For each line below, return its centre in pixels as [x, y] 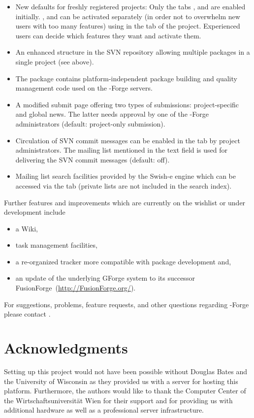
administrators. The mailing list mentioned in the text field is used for [122, 150]
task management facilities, [56, 245]
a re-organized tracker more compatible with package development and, [123, 261]
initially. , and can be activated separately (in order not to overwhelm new [128, 16]
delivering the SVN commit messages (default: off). [93, 159]
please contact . [27, 314]
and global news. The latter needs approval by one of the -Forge [112, 114]
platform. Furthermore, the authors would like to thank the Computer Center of [125, 391]
